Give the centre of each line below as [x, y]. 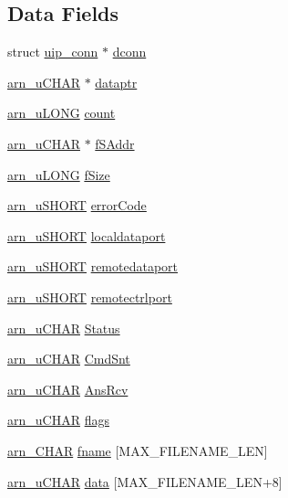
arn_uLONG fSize [59, 174]
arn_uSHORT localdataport [87, 235]
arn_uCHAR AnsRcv [68, 389]
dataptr [116, 82]
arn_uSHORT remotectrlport [90, 297]
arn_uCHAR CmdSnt [69, 359]
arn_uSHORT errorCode [77, 205]
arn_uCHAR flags [58, 420]
